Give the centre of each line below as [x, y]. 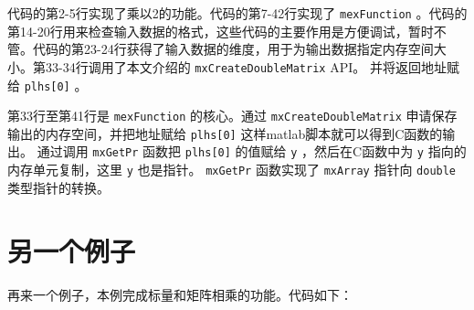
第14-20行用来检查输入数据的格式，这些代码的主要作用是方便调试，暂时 [221, 31]
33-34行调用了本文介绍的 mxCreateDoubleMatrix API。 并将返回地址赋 [252, 66]
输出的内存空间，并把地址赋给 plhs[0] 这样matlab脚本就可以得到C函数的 [225, 133]
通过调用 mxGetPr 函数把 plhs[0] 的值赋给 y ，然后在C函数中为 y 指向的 [252, 151]
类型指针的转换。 [58, 187]
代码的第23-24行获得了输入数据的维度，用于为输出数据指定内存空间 [233, 49]
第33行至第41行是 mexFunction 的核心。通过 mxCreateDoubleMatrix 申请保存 [232, 116]
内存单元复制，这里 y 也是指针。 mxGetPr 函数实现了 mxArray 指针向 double [232, 170]
